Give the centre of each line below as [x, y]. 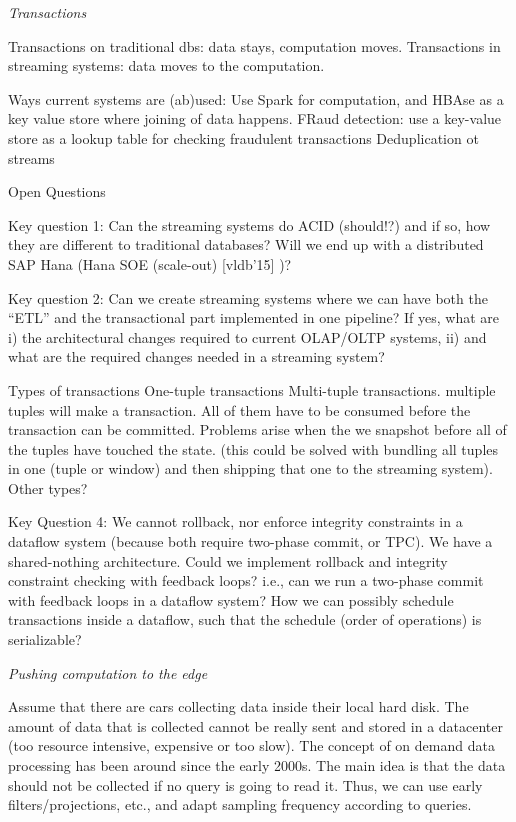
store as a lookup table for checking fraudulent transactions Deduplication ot [243, 137]
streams [31, 157]
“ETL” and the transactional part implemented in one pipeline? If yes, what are [254, 317]
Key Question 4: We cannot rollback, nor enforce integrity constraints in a [235, 521]
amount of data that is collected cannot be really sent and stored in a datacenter [255, 725]
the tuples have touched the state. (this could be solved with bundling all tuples [253, 448]
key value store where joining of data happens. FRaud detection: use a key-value [255, 118]
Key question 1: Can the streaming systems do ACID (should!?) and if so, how [249, 224]
